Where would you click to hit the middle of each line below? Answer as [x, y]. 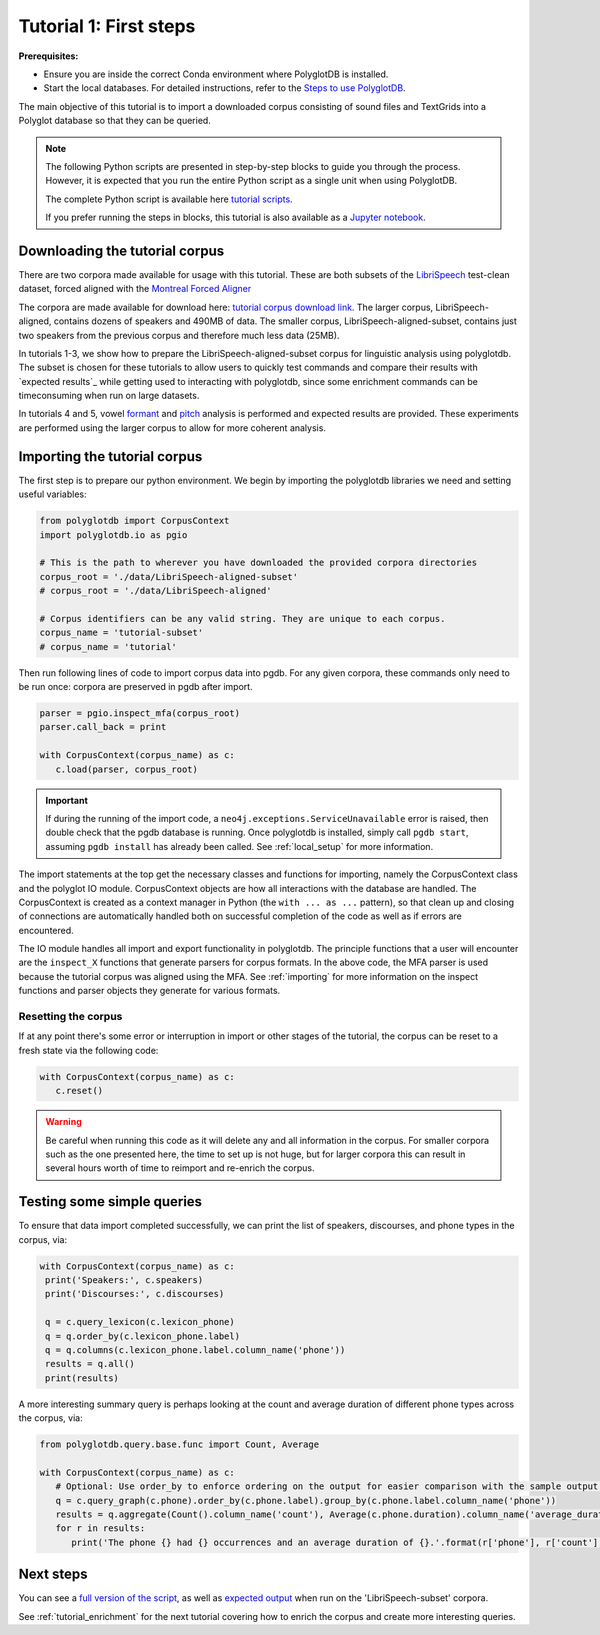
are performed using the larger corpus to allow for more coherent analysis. [172, 427]
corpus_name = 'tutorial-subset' [121, 633]
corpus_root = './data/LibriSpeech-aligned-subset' [169, 576]
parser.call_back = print [103, 727]
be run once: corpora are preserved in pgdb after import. [136, 687]
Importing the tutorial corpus [110, 456]
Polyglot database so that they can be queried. [115, 121]
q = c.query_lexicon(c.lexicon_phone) [140, 1322]
